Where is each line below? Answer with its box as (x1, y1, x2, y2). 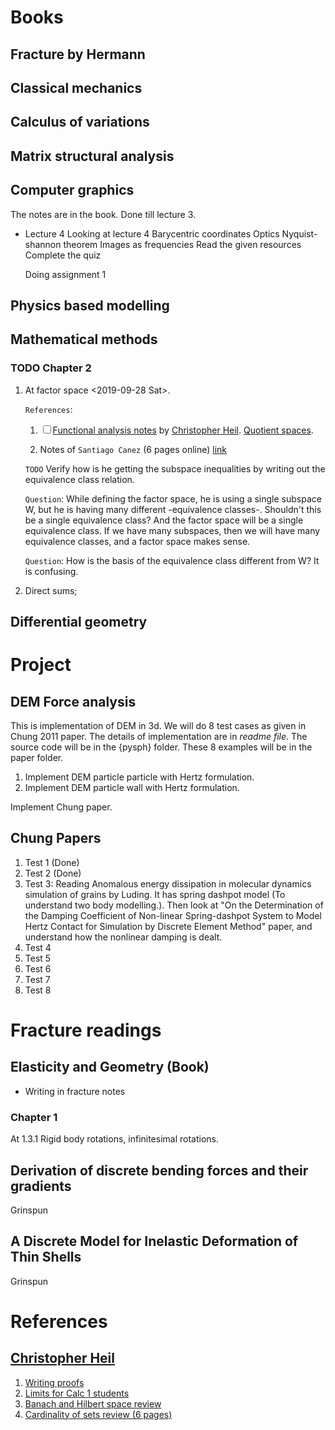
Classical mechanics (10, 79, 143, 96)
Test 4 (24, 941, 52, 953)
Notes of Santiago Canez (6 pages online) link (39, 443, 228, 455)
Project (10, 654, 72, 676)
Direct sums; (24, 584, 78, 596)
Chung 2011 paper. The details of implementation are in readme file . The (10, 731, 308, 743)
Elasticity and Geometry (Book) (10, 1059, 210, 1076)
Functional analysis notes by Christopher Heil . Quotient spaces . (52, 424, 314, 436)
